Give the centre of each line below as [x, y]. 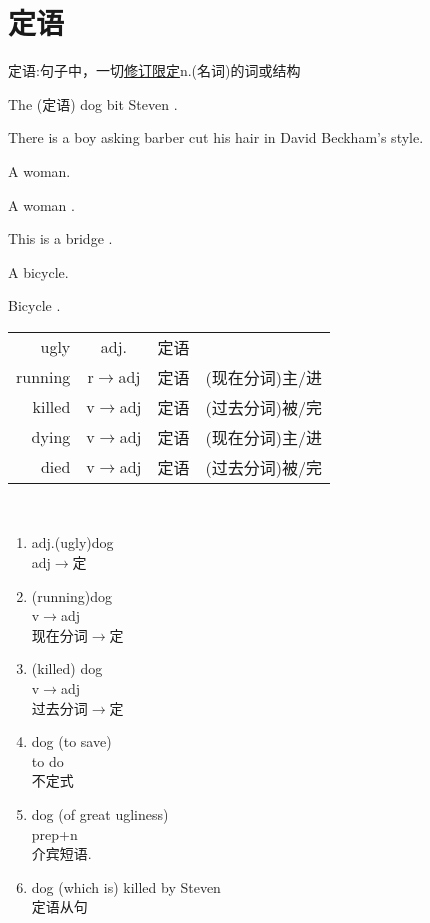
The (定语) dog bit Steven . [93, 103]
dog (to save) [71, 741]
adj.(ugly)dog [72, 542]
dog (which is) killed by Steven [126, 886]
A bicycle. [38, 271]
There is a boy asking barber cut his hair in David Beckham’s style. [216, 137]
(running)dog [71, 595]
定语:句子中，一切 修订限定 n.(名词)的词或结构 [154, 70]
